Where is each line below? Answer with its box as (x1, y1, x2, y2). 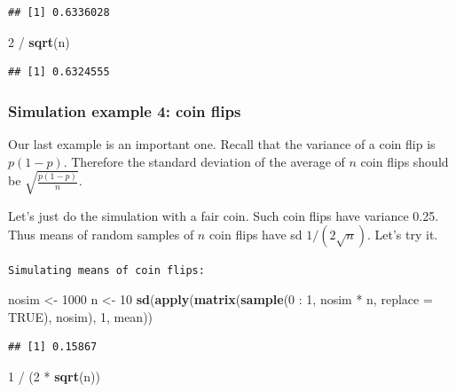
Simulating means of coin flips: (8, 264, 205, 278)
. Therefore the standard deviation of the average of (63, 152, 345, 170)
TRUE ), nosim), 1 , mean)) (8, 307, 153, 325)
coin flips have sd (208, 225, 303, 244)
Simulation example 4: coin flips (8, 99, 241, 122)
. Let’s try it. (366, 225, 438, 244)
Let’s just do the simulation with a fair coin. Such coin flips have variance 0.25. (8, 206, 439, 224)
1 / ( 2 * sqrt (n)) (8, 366, 101, 385)
